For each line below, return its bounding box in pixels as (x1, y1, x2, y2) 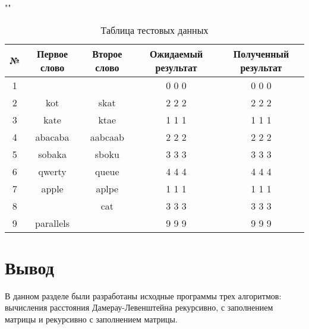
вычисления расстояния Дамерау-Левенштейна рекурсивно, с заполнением (5, 301, 273, 314)
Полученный (233, 46, 289, 61)
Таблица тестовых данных (100, 23, 209, 37)
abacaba (35, 129, 70, 144)
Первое (37, 46, 68, 61)
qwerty (38, 164, 67, 178)
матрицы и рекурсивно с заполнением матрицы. (5, 312, 178, 325)
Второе (92, 46, 122, 61)
